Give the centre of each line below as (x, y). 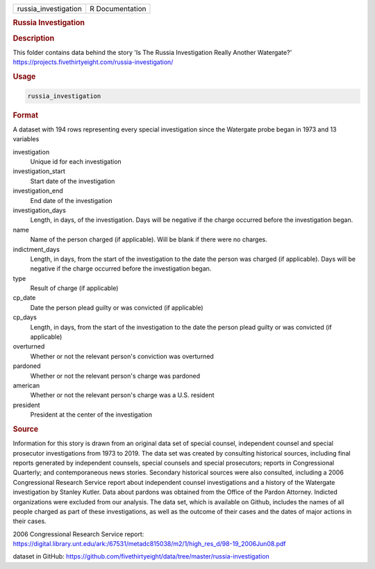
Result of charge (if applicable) (74, 288)
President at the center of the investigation (91, 415)
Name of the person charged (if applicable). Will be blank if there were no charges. (149, 239)
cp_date (24, 298)
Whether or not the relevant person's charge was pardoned (115, 376)
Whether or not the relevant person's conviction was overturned (122, 356)
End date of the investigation (71, 200)
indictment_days (36, 249)
